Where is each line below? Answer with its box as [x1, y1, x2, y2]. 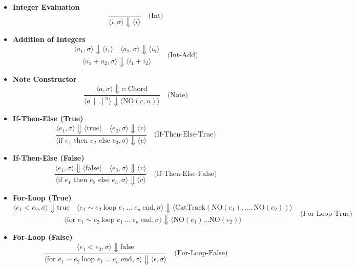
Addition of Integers [12, 34, 86, 44]
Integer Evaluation [12, 2, 80, 12]
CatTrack [175, 204, 205, 211]
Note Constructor [12, 73, 77, 84]
